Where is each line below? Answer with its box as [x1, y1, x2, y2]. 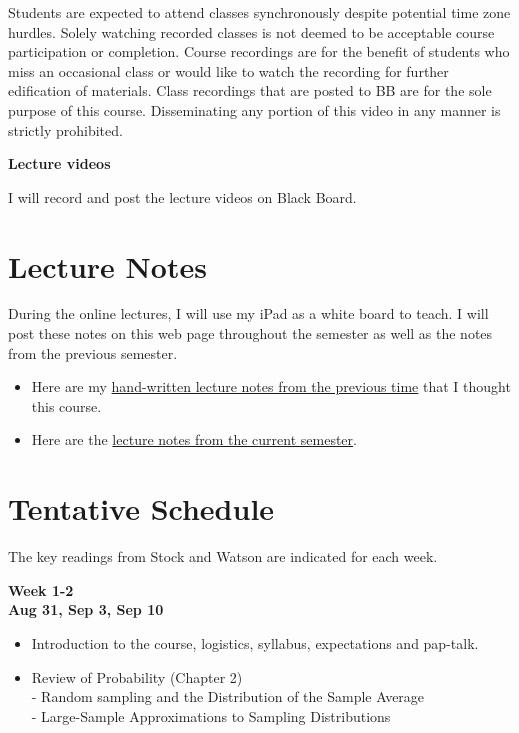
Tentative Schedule [8, 488, 275, 529]
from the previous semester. [8, 342, 178, 363]
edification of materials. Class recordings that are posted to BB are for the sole [8, 80, 492, 101]
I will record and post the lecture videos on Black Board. [8, 186, 357, 207]
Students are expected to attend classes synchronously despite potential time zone [8, 2, 511, 22]
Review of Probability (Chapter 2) [31, 666, 243, 687]
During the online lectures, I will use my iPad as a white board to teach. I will [8, 303, 489, 324]
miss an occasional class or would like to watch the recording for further [8, 60, 449, 81]
